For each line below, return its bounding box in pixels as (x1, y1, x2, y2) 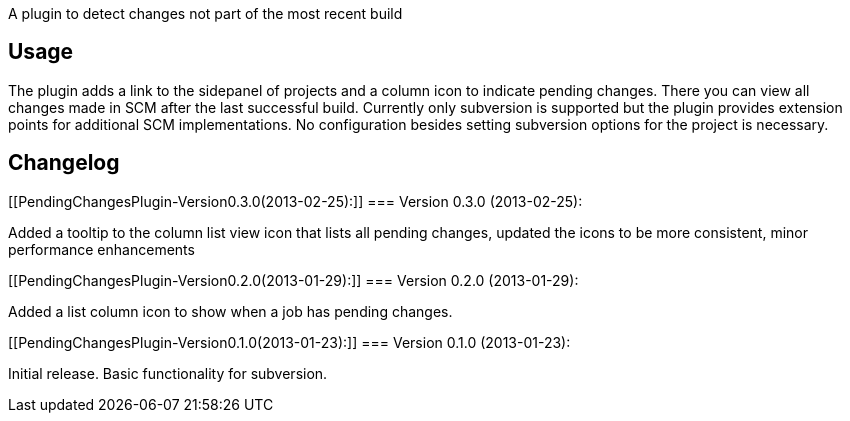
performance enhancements (8, 240, 195, 258)
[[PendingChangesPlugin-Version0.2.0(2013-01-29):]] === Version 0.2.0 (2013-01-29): (8, 271, 579, 289)
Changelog (8, 150, 120, 176)
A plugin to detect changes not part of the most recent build (8, 5, 403, 22)
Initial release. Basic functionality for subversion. (8, 364, 328, 382)
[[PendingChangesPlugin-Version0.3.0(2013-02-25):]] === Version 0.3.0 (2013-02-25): (8, 192, 583, 210)
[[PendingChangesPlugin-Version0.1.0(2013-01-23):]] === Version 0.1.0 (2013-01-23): (8, 333, 571, 351)
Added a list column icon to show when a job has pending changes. (8, 302, 453, 320)
